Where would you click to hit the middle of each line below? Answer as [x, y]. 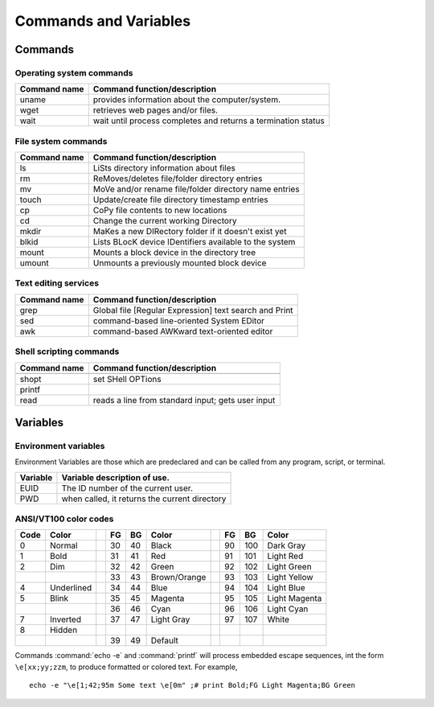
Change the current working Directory [165, 221]
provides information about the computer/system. [187, 100]
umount [34, 263]
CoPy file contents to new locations [160, 211]
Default [164, 641]
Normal [63, 545]
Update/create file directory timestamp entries [180, 199]
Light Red [285, 557]
